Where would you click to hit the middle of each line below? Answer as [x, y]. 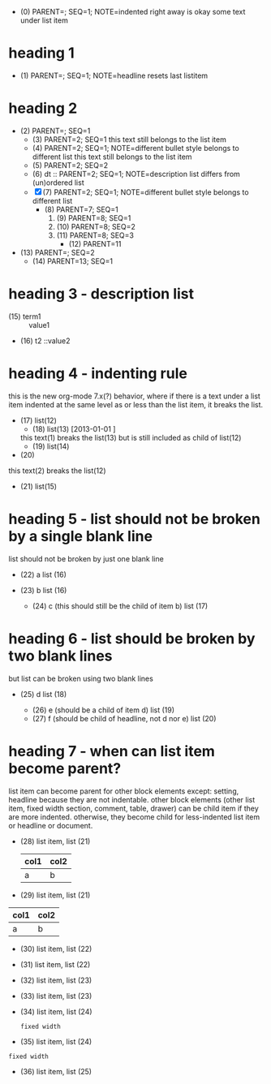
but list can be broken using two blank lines [81, 678]
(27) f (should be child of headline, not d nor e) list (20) [124, 718]
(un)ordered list [58, 183]
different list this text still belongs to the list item [112, 157]
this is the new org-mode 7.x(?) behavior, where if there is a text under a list [135, 396]
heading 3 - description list [101, 294]
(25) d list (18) [43, 694]
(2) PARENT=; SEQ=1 [55, 131]
